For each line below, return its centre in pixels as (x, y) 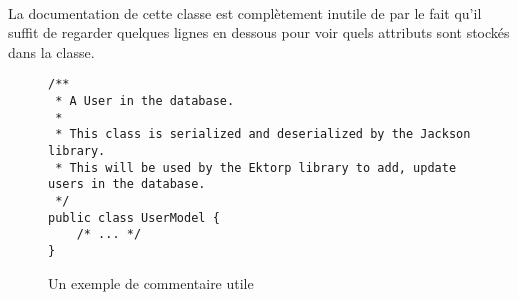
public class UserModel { (134, 217)
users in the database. (127, 184)
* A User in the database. (145, 101)
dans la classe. (51, 51)
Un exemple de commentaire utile (151, 282)
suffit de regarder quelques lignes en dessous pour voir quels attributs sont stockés (259, 32)
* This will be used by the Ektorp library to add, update (256, 167)
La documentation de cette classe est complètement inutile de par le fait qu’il (245, 12)
